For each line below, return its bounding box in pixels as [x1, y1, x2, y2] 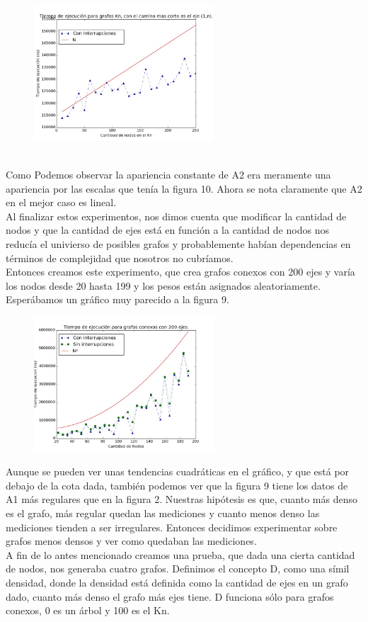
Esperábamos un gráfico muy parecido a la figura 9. [6, 292, 229, 307]
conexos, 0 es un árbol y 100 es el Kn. [6, 603, 170, 618]
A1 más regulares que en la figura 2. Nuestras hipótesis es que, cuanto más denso [6, 492, 358, 507]
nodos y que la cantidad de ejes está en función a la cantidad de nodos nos [6, 222, 329, 237]
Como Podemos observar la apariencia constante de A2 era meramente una [6, 166, 331, 181]
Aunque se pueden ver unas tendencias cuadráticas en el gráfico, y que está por [6, 464, 350, 479]
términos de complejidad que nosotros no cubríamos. [6, 250, 234, 265]
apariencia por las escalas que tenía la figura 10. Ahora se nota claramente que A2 [6, 181, 362, 196]
